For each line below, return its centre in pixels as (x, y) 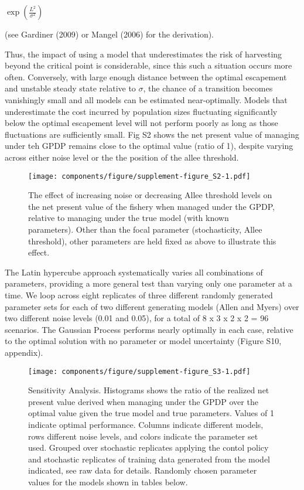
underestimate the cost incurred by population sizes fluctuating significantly (141, 111)
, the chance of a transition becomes (208, 88)
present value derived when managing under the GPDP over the (143, 401)
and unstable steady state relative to (70, 88)
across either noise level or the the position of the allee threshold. (122, 157)
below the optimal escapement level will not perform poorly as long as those (141, 123)
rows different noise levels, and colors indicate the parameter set (143, 436)
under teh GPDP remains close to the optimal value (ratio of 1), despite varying (149, 146)
